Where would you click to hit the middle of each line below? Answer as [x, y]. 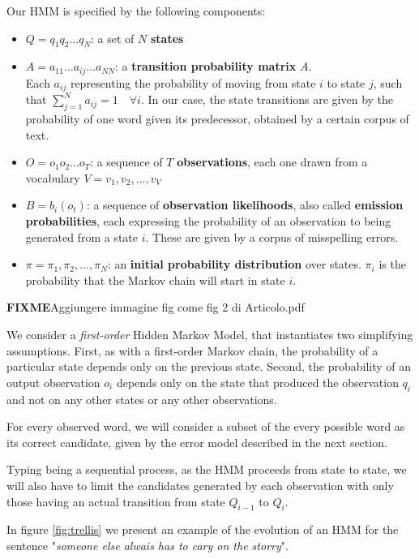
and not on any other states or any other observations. [142, 399]
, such [388, 82]
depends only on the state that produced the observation [257, 382]
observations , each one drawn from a [272, 162]
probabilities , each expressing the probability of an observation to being [208, 221]
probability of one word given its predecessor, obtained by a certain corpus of [217, 119]
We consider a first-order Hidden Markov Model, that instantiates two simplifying [210, 335]
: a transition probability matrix [205, 66]
